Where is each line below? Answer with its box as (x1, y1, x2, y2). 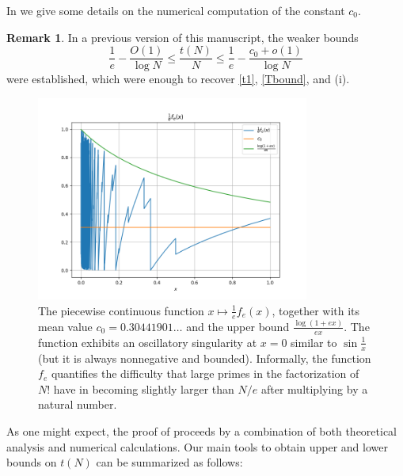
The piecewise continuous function (38, 302, 204, 318)
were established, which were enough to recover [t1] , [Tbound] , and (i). (6, 70, 350, 87)
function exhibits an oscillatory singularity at (38, 333, 257, 350)
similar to (291, 333, 337, 350)
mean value (38, 318, 93, 334)
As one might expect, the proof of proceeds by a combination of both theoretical (6, 423, 397, 439)
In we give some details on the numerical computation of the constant (6, 2, 345, 18)
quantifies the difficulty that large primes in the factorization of (51, 365, 359, 382)
